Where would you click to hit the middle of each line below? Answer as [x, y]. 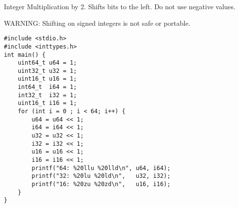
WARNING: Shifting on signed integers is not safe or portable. [97, 23]
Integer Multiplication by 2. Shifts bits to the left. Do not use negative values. [120, 6]
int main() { [25, 55]
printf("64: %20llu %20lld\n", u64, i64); [101, 168]
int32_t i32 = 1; [47, 95]
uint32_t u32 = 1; [47, 71]
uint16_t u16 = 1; [47, 79]
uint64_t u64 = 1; [47, 63]
